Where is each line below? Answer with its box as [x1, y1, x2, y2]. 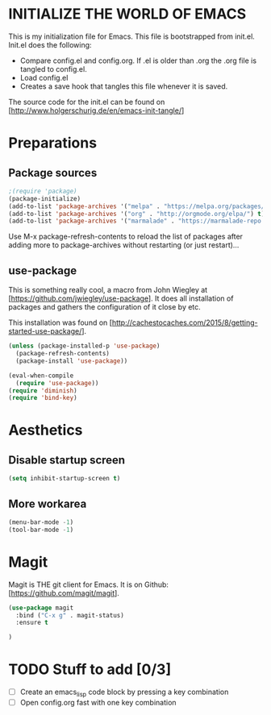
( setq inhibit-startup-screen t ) [8, 475, 121, 483]
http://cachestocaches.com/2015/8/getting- [111, 318, 258, 327]
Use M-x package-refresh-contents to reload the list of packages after [8, 231, 244, 242]
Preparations [8, 134, 98, 152]
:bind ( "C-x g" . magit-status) [15, 611, 125, 619]
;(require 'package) [8, 187, 78, 195]
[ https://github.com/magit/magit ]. [8, 588, 119, 597]
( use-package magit [8, 604, 74, 612]
